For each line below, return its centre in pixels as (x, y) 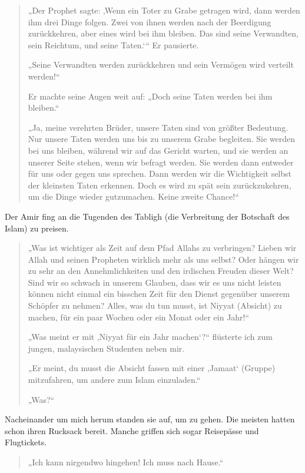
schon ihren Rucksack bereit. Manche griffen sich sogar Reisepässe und (132, 430)
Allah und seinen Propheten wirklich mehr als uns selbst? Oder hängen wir (163, 259)
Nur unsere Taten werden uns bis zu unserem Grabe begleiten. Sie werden (162, 139)
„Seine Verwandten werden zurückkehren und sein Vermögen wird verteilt (161, 64)
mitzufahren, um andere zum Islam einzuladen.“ (114, 380)
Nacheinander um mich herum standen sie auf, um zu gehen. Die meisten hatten (150, 419)
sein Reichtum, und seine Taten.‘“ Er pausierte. (113, 44)
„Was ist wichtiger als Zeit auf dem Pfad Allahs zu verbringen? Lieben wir (162, 248)
